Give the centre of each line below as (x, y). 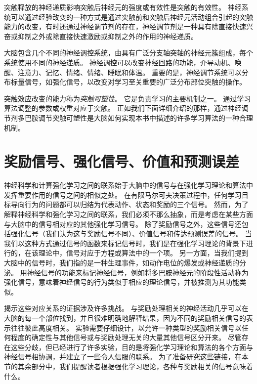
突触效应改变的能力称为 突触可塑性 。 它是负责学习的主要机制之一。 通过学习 (128, 98)
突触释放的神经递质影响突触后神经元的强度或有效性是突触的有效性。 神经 (123, 7)
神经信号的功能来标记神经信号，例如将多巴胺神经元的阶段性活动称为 (138, 272)
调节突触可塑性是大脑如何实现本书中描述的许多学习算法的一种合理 (146, 117)
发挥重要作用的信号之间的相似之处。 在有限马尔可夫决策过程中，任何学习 (123, 194)
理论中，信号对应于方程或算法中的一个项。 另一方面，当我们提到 (143, 253)
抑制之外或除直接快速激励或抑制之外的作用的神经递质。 (107, 36)
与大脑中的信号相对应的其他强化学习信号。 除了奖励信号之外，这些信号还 (123, 224)
